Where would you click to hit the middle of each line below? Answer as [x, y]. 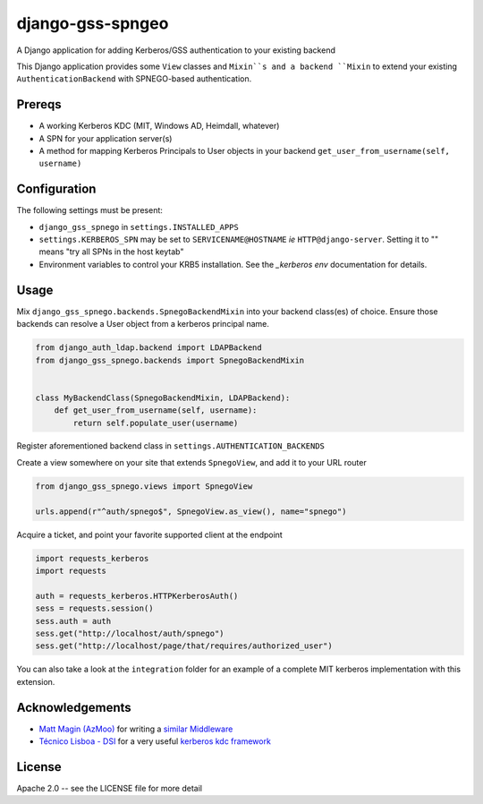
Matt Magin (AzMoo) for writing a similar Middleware [136, 729]
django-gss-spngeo [93, 23]
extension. [36, 681]
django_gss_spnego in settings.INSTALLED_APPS [139, 227]
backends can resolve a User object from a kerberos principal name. [143, 324]
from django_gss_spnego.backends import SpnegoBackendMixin [170, 360]
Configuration [56, 189]
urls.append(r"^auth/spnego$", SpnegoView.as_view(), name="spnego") [191, 511]
